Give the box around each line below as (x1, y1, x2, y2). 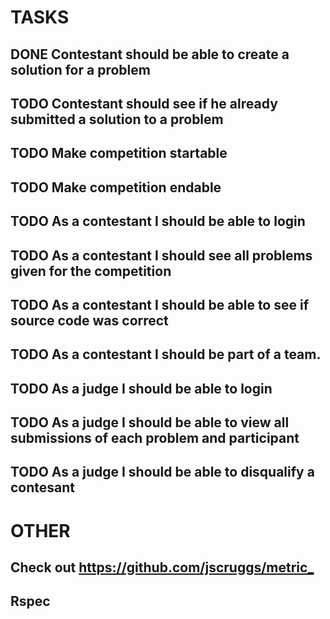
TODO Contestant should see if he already (10, 95, 278, 112)
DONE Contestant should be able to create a (10, 46, 290, 63)
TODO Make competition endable (10, 179, 222, 196)
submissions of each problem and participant (10, 430, 300, 447)
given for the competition (10, 262, 172, 280)
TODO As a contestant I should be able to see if (10, 296, 310, 313)
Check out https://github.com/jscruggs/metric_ (10, 559, 315, 576)
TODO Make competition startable (10, 145, 228, 162)
